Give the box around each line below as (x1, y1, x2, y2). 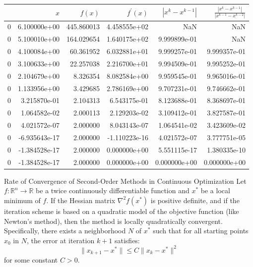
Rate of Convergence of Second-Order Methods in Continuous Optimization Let (4, 175, 247, 186)
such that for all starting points (153, 225, 249, 236)
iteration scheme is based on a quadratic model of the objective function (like (4, 206, 239, 216)
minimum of (4, 195, 41, 205)
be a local (200, 185, 230, 196)
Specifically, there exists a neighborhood (4, 225, 126, 236)
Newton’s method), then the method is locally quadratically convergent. (4, 215, 223, 226)
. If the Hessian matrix (46, 195, 116, 205)
